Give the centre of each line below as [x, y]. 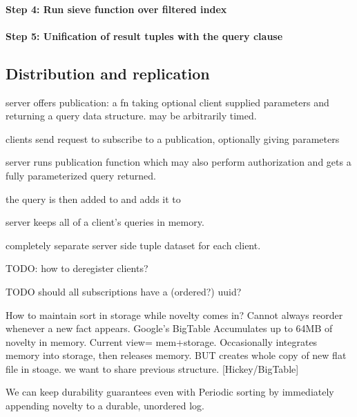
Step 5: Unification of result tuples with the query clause [144, 36]
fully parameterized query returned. [81, 175]
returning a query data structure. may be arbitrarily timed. [131, 116]
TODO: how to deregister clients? [77, 268]
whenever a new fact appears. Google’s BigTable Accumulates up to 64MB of [169, 328]
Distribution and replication [108, 73]
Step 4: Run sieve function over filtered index [116, 9]
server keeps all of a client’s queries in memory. [105, 222]
